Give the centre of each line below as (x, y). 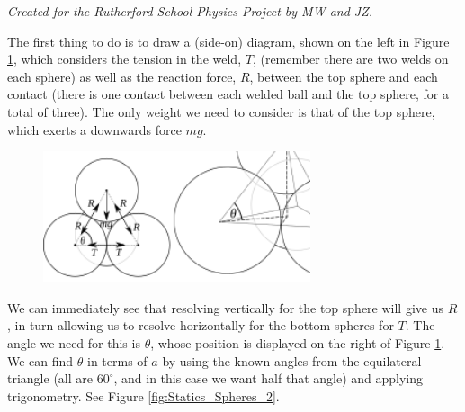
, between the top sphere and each (344, 76)
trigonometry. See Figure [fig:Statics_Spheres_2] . (143, 395)
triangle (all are (50, 378)
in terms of (117, 360)
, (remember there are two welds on (350, 59)
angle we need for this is (74, 342)
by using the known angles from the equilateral (292, 360)
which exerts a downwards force (94, 129)
